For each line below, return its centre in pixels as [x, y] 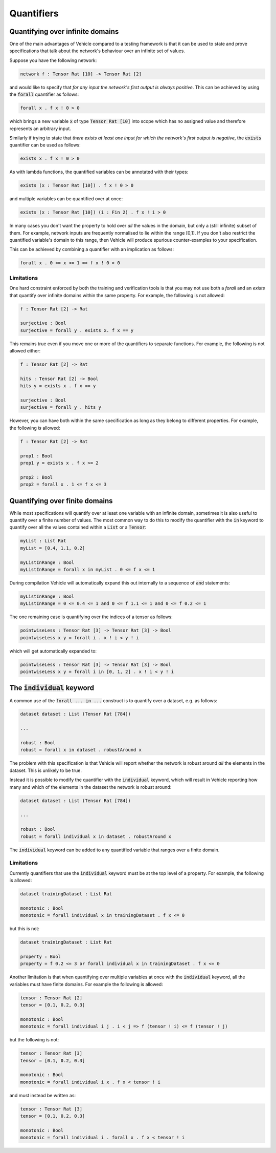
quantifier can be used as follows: [45, 145]
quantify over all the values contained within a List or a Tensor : [78, 527]
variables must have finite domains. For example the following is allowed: [86, 984]
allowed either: [25, 351]
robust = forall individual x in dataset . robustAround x [96, 836]
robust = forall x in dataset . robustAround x [81, 750]
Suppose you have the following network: [53, 60]
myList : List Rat [43, 541]
